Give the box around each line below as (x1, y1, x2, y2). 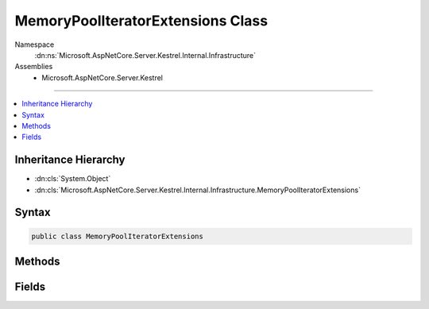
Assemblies (14, 62, 53, 71)
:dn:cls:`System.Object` (34, 174, 111, 183)
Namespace (14, 40, 55, 49)
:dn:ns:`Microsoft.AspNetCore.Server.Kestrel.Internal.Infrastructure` (34, 50, 257, 60)
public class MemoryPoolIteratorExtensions (31, 231, 204, 241)
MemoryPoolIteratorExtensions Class (14, 12, 269, 29)
